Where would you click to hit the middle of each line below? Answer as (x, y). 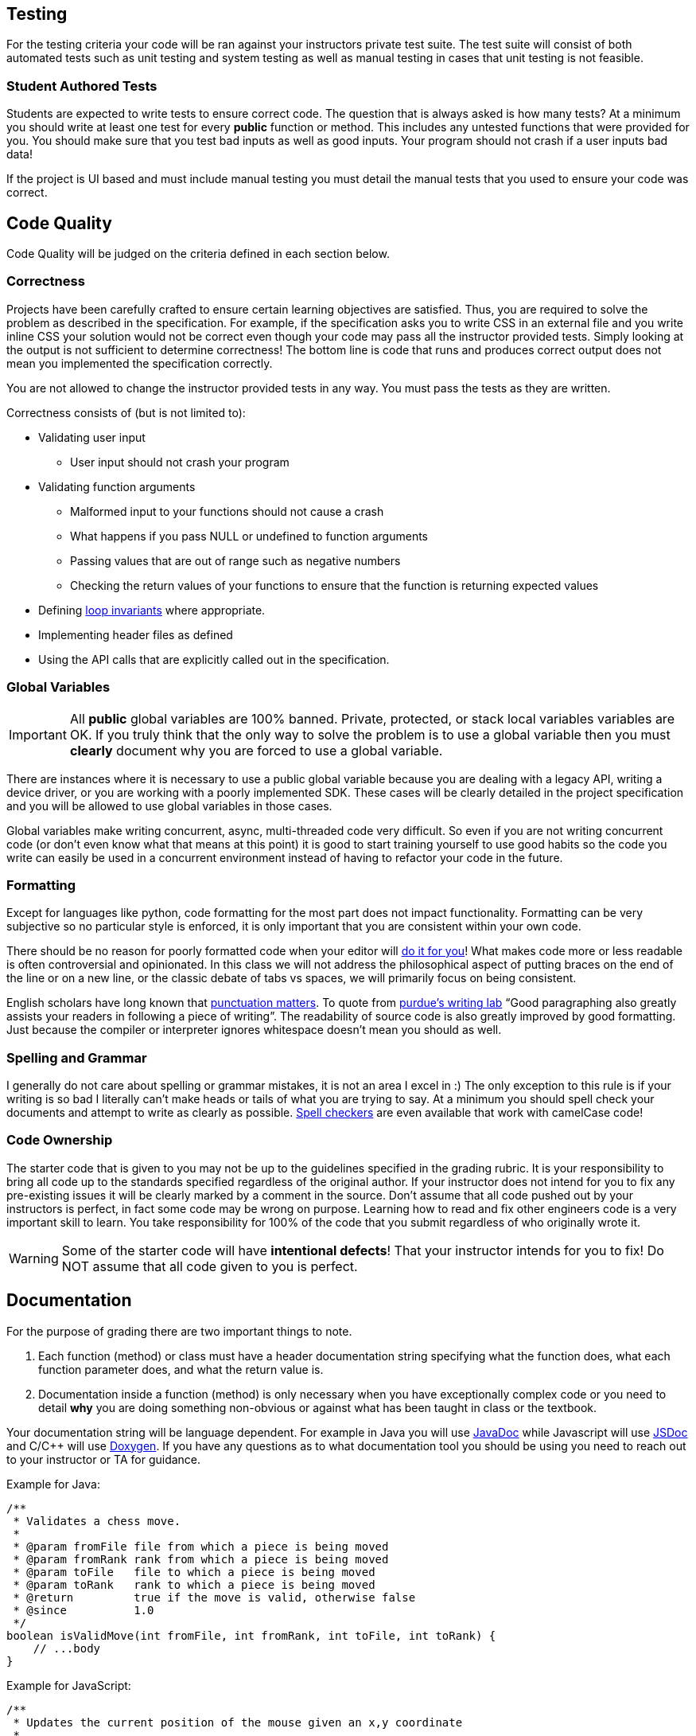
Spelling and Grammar (77, 1057)
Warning (34, 1258)
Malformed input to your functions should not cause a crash (227, 511)
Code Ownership (60, 1140)
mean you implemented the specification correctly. (140, 363)
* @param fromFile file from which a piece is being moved (201, 1546)
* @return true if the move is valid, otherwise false (214, 1597)
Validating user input (92, 437)
